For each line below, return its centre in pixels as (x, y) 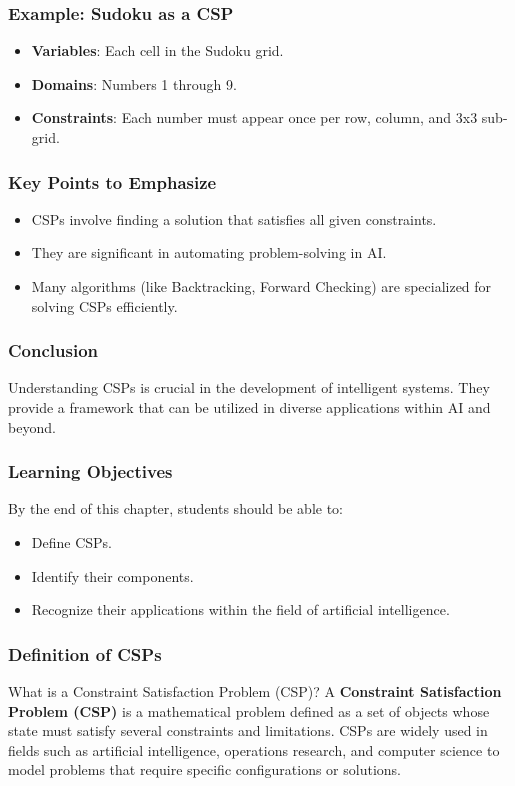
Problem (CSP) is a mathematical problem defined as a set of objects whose (249, 710)
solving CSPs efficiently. (104, 305)
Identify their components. (112, 575)
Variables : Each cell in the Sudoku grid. (157, 50)
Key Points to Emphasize (112, 181)
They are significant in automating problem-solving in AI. (209, 252)
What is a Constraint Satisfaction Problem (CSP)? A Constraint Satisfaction (255, 691)
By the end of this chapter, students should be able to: (175, 508)
